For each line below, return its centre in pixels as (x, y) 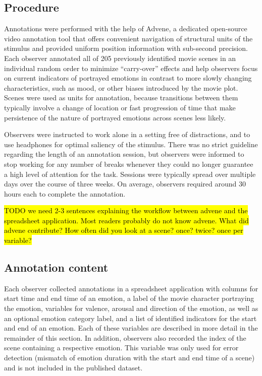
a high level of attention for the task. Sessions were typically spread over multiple (130, 174)
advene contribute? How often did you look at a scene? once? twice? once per (124, 230)
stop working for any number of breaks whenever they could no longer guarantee (129, 164)
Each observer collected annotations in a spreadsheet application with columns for (131, 288)
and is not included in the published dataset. (73, 367)
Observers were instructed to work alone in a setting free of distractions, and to (127, 134)
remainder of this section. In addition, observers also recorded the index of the (125, 337)
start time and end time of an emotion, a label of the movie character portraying (129, 298)
